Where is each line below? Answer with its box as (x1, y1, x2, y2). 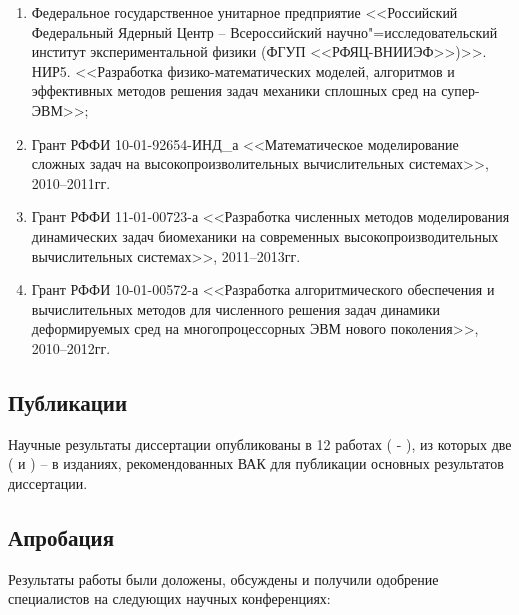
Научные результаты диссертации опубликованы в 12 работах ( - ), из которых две (8, 433, 512, 454)
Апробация (8, 521, 115, 552)
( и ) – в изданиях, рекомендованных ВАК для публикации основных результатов (8, 453, 504, 474)
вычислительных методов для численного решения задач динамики (31, 298, 440, 319)
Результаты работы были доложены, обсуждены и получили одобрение (8, 568, 439, 589)
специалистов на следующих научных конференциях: (8, 588, 331, 609)
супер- (441, 80, 480, 101)
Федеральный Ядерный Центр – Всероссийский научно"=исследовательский (31, 21, 498, 42)
